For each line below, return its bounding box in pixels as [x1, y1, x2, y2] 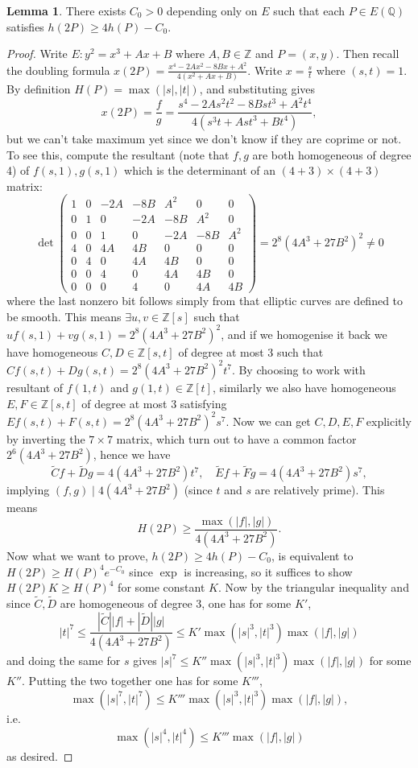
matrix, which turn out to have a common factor [116, 430, 357, 447]
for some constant [118, 579, 205, 596]
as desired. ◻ [6, 747, 73, 764]
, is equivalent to [271, 547, 354, 564]
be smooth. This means [6, 308, 122, 324]
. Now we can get [226, 412, 311, 429]
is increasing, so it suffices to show [184, 563, 353, 580]
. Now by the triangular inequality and [217, 579, 409, 596]
